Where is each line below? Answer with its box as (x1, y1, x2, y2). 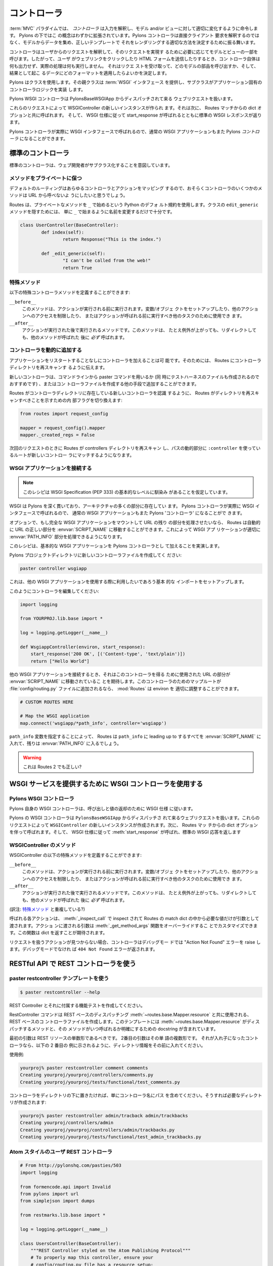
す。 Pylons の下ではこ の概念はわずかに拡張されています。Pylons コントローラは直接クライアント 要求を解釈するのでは (9, 32, 260, 38)
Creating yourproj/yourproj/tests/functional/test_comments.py (20, 1079, 180, 1085)
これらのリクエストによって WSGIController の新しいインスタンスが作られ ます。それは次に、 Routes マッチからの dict (9, 105, 256, 111)
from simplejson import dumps (20, 1198, 95, 1204)
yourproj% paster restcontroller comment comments (20, 1065, 149, 1071)
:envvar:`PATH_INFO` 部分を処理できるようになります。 (9, 533, 125, 539)
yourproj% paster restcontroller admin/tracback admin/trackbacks (20, 1113, 188, 1119)
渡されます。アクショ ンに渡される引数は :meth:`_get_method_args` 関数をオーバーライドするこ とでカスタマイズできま (9, 922, 258, 929)
